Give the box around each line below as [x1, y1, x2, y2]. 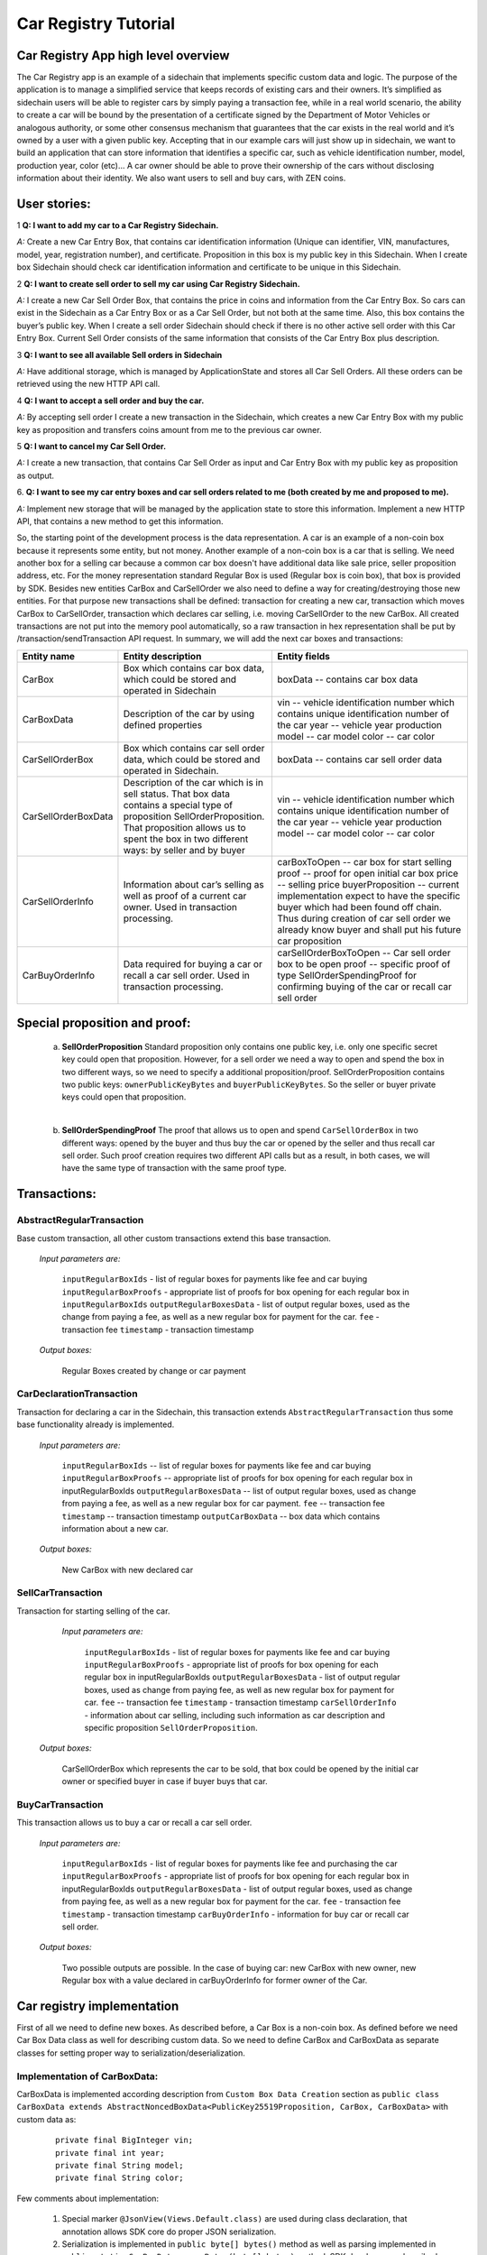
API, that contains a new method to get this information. [16, 515, 225, 527]
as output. [16, 470, 54, 481]
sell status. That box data [123, 787, 230, 800]
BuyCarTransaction [16, 1798, 104, 1810]
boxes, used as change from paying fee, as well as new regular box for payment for [84, 1684, 395, 1695]
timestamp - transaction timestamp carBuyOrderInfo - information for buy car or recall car [61, 1909, 409, 1919]
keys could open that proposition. [61, 1091, 187, 1102]
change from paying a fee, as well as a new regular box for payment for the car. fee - [61, 1312, 380, 1322]
